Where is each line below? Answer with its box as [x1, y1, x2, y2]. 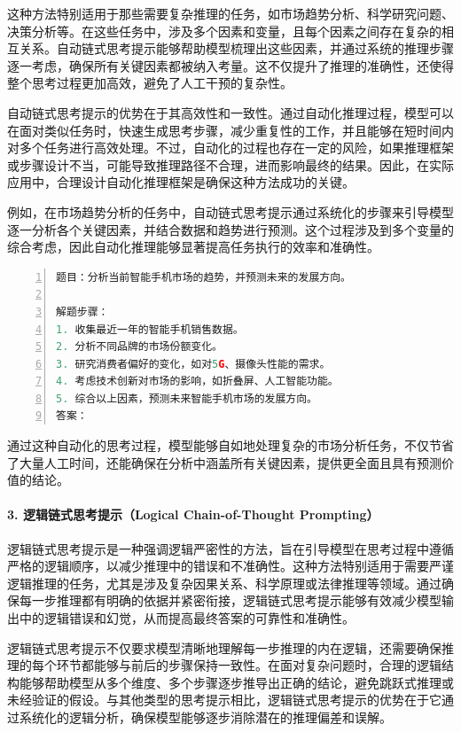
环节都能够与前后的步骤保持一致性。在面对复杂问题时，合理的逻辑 [56, 656, 441, 674]
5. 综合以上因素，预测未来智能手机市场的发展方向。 [56, 392, 317, 405]
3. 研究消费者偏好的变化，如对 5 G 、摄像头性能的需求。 [56, 357, 331, 370]
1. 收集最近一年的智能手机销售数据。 [56, 323, 244, 336]
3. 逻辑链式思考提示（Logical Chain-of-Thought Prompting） [7, 505, 379, 524]
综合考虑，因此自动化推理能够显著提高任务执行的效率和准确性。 [7, 238, 379, 256]
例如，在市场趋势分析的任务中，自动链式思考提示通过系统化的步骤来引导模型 [7, 202, 454, 221]
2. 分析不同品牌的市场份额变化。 [56, 340, 223, 354]
